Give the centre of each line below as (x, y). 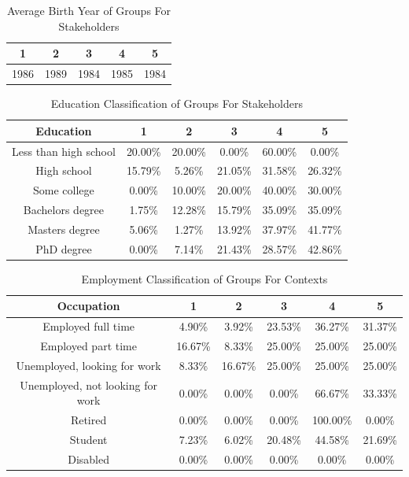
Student (88, 440)
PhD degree (64, 248)
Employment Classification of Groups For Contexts (204, 278)
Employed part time (88, 346)
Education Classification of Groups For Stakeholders (177, 104)
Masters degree (64, 229)
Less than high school (64, 151)
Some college (64, 190)
